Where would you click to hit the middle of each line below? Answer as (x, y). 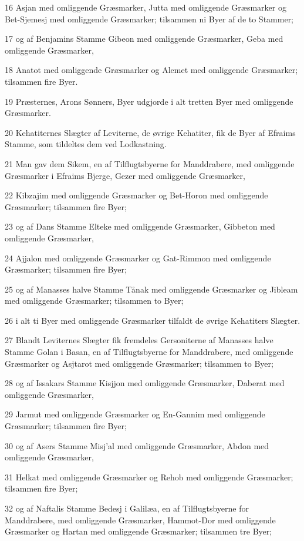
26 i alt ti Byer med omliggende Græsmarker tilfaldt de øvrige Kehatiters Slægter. (153, 320)
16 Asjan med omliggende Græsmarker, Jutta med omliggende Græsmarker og (146, 7)
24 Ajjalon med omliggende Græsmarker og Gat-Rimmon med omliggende (138, 258)
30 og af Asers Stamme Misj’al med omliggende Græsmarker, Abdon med (137, 445)
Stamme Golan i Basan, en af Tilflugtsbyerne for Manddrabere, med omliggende (149, 352)
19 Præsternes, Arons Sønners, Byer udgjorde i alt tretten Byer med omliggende (149, 101)
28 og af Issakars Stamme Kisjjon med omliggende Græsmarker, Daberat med (145, 383)
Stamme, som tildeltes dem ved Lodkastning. (86, 144)
